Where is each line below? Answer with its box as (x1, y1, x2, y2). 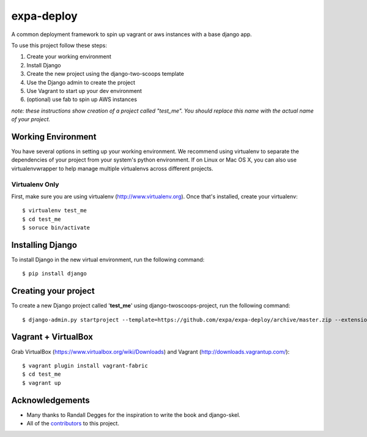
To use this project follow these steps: (11, 42, 107, 49)
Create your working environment (26, 53, 111, 61)
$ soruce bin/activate (22, 224, 91, 231)
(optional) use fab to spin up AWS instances (26, 95, 138, 103)
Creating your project (11, 286, 95, 296)
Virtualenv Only (11, 180, 59, 189)
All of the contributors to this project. (26, 420, 119, 427)
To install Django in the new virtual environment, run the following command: (11, 256, 205, 263)
